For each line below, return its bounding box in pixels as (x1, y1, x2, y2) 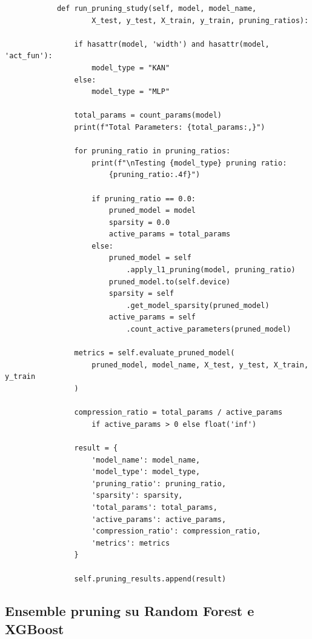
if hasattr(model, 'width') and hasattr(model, (74, 39, 270, 49)
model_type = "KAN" (91, 63, 170, 72)
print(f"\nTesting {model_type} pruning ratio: (91, 158, 287, 167)
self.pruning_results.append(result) (74, 574, 227, 583)
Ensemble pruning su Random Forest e (5, 601, 254, 620)
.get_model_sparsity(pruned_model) (126, 301, 270, 310)
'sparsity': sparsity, (91, 491, 183, 500)
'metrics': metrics (91, 538, 170, 547)
